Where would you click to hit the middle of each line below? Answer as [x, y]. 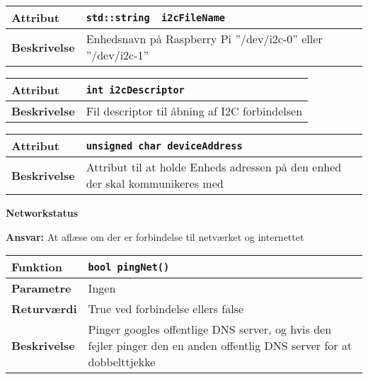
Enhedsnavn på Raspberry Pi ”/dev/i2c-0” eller [204, 39]
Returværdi [44, 309]
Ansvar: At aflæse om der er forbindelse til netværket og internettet [155, 236]
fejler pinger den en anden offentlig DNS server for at [220, 346]
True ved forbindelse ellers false [166, 309]
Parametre [41, 288]
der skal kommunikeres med [155, 183]
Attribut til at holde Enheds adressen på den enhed [214, 167]
